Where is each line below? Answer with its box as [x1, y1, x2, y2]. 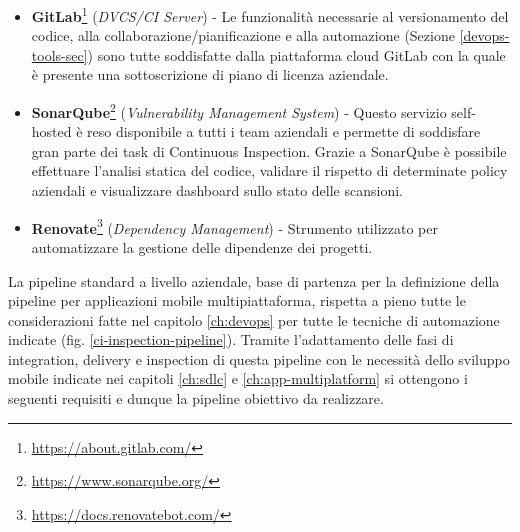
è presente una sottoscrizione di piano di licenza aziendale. [31, 64, 389, 85]
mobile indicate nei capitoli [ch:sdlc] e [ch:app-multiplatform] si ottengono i [8, 368, 468, 389]
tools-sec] [31, 44, 88, 65]
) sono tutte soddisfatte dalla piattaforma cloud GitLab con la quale [87, 44, 506, 65]
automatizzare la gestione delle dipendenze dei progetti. [31, 236, 373, 257]
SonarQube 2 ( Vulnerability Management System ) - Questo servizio [31, 99, 447, 122]
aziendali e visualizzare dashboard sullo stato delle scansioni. [31, 180, 403, 201]
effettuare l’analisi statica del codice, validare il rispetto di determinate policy [31, 160, 508, 181]
